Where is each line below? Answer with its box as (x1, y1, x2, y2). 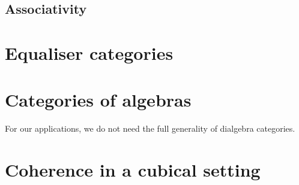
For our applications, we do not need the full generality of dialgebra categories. (5, 122, 295, 135)
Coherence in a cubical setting (5, 157, 261, 182)
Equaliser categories (5, 40, 174, 65)
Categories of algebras (5, 87, 192, 112)
